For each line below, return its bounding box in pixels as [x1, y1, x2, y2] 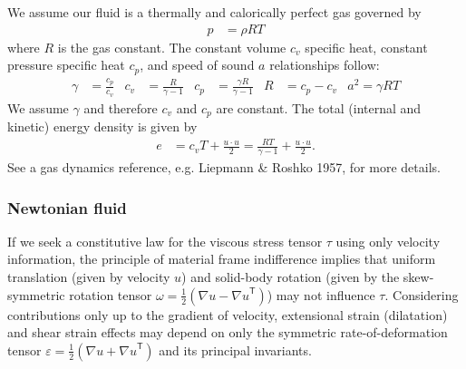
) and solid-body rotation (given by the [181, 267, 400, 286]
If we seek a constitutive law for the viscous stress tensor [7, 231, 323, 250]
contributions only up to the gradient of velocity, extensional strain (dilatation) [7, 305, 448, 324]
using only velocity [335, 231, 441, 250]
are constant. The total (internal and [216, 98, 422, 117]
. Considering [384, 285, 459, 304]
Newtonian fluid [7, 196, 127, 218]
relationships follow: [269, 55, 380, 74]
